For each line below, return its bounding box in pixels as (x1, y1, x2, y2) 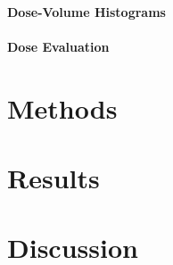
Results (7, 159, 100, 195)
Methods (7, 89, 118, 126)
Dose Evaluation (7, 37, 110, 55)
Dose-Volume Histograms (7, 2, 166, 21)
